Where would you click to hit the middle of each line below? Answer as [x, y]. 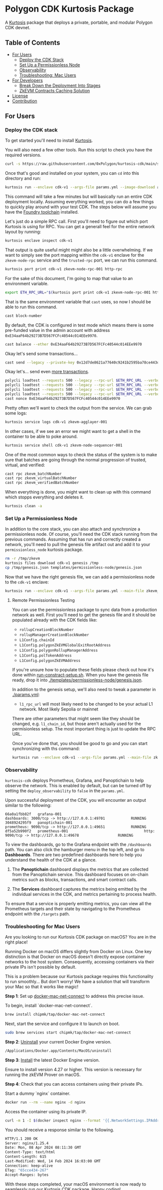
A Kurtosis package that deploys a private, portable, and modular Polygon [79, 22]
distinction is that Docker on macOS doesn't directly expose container [75, 957]
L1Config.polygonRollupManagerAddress [58, 650]
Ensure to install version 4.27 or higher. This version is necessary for [73, 1069]
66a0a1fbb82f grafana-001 [33, 814]
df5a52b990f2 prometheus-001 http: [80, 831]
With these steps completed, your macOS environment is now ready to [76, 1184]
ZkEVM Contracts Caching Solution [55, 90]
